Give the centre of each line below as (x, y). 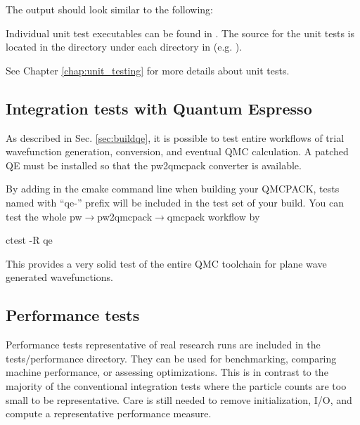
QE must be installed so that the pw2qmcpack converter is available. (154, 165)
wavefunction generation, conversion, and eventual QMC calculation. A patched (177, 151)
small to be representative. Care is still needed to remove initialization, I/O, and (179, 399)
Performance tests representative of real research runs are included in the (163, 345)
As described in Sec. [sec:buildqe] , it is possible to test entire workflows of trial (175, 137)
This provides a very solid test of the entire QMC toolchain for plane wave (166, 263)
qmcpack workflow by (213, 216)
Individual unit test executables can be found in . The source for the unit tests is (180, 33)
